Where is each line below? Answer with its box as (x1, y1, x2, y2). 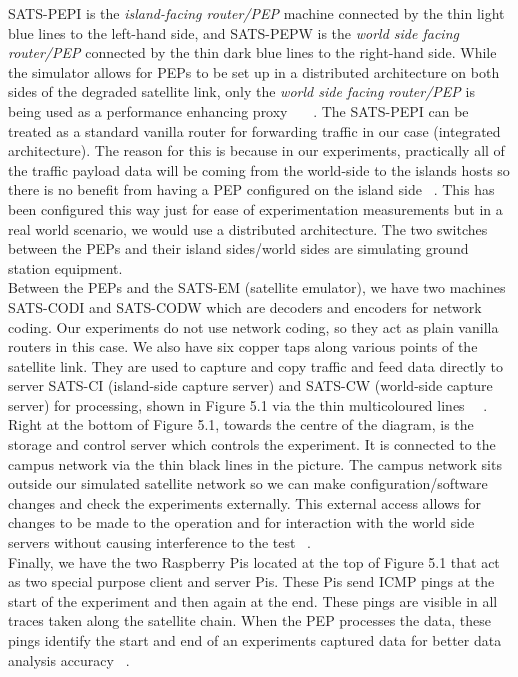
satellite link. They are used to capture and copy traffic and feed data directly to (8, 355, 503, 376)
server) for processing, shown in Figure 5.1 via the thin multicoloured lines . (8, 394, 488, 415)
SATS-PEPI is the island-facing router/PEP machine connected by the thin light (8, 3, 505, 23)
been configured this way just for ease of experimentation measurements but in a (8, 198, 503, 219)
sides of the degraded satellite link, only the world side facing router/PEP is (8, 81, 475, 102)
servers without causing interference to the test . (8, 532, 312, 553)
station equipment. (8, 257, 123, 278)
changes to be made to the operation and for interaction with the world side (8, 512, 475, 533)
